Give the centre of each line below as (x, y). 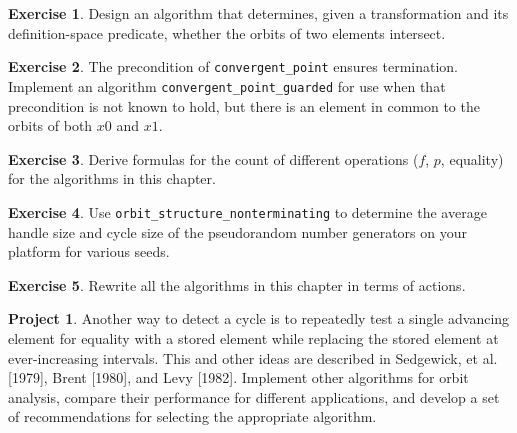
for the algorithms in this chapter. (112, 178)
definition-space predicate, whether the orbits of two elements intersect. (227, 32)
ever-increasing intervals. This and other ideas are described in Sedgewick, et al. (253, 357)
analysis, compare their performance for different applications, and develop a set (254, 396)
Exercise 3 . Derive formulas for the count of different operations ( (213, 158)
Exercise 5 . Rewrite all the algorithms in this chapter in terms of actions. (237, 284)
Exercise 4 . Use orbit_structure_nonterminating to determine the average (247, 211)
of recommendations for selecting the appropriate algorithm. (192, 416)
